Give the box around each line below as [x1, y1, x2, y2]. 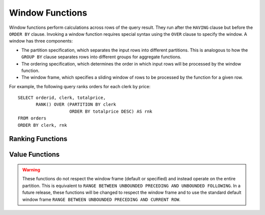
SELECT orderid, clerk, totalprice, [18, 95, 106, 100]
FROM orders [18, 116, 47, 121]
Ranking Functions [9, 135, 68, 143]
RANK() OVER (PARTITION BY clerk [36, 102, 116, 107]
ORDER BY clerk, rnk [18, 122, 67, 128]
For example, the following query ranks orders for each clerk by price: [9, 83, 151, 89]
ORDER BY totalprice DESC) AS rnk [69, 108, 153, 114]
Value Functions [9, 150, 60, 159]
